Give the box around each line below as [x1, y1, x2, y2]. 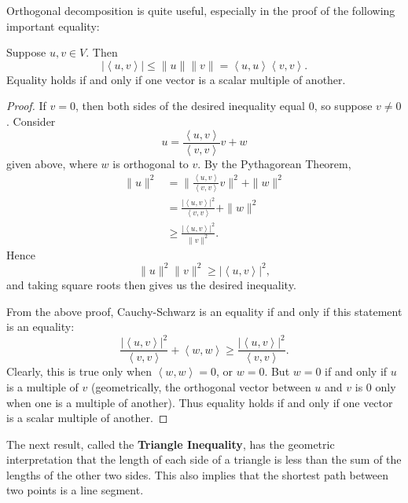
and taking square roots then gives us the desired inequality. [6, 276, 296, 292]
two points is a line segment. [6, 482, 144, 498]
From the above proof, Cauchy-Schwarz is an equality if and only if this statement [6, 303, 402, 319]
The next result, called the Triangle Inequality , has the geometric [6, 435, 335, 452]
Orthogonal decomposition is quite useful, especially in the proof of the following [6, 2, 395, 18]
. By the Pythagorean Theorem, [197, 155, 351, 171]
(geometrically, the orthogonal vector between [90, 378, 311, 395]
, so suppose [314, 97, 373, 114]
